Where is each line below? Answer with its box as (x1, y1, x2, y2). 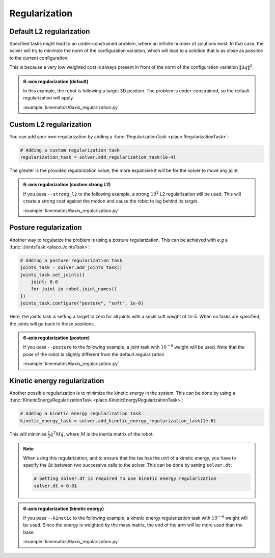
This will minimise (9, 431, 47, 437)
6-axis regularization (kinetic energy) (23, 505, 104, 512)
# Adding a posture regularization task (20, 258, 122, 263)
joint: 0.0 (31, 279, 58, 285)
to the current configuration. (9, 55, 69, 61)
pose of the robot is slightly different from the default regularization (23, 351, 165, 357)
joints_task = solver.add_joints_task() (20, 265, 122, 270)
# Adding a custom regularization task (20, 147, 120, 153)
